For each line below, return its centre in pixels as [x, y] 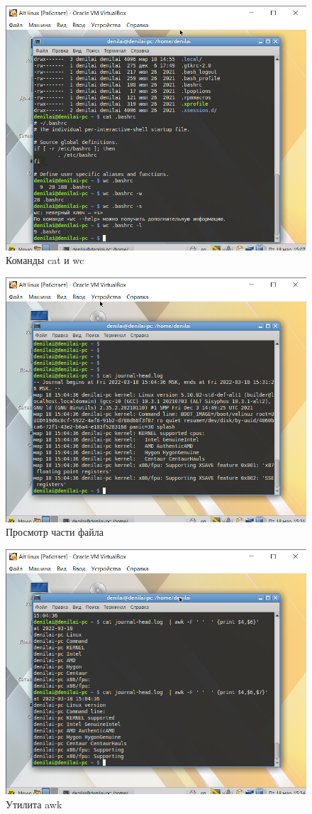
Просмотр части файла [55, 532]
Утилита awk [34, 804]
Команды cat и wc [45, 260]
